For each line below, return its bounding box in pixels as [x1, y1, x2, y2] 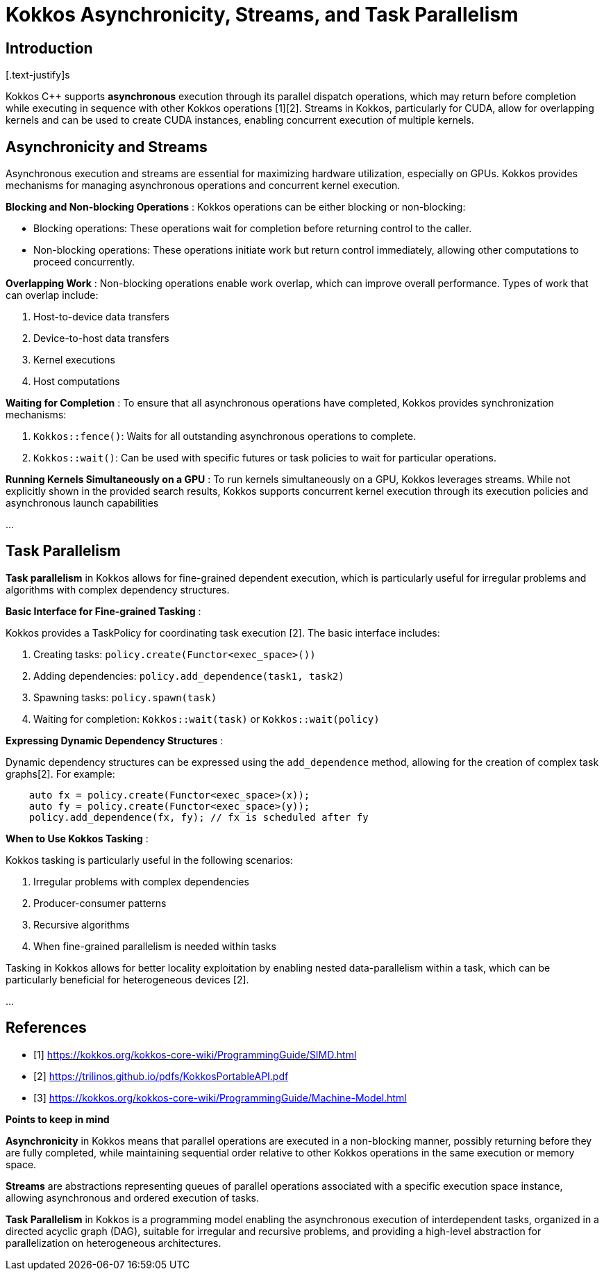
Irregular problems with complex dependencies [33, 875, 249, 888]
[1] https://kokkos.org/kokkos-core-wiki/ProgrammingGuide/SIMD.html [33, 1048, 357, 1061]
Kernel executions [33, 354, 115, 366]
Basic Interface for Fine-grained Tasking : [6, 605, 201, 617]
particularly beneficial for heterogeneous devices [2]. [6, 973, 249, 985]
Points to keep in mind [6, 1113, 110, 1125]
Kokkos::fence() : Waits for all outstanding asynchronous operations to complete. [33, 430, 417, 443]
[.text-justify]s [6, 69, 70, 81]
